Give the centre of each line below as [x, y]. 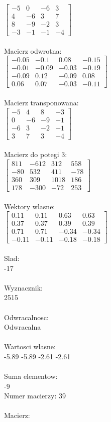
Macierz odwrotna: [33, 50]
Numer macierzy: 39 [35, 396]
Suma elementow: [31, 376]
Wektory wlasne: [30, 206]
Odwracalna [23, 327]
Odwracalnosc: [26, 317]
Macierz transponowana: [41, 103]
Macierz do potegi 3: [36, 154]
